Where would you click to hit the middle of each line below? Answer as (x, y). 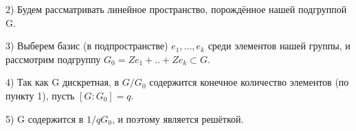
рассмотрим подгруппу (53, 59)
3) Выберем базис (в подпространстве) (87, 46)
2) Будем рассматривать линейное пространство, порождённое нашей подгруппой (176, 9)
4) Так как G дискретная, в (63, 82)
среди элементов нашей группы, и (279, 46)
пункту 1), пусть (40, 95)
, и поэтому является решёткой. (178, 118)
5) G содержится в (45, 118)
